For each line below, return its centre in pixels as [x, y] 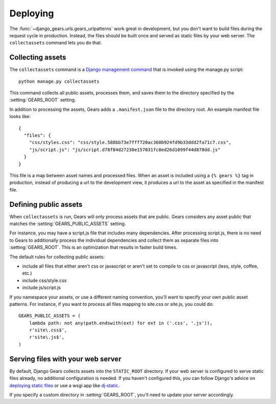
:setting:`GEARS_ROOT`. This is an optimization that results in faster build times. [94, 247]
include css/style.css [44, 280]
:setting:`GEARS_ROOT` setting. [43, 100]
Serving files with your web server [65, 359]
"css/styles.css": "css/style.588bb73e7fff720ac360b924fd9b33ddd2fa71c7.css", [130, 142]
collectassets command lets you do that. [56, 43]
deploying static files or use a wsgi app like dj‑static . [65, 385]
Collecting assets [38, 57]
